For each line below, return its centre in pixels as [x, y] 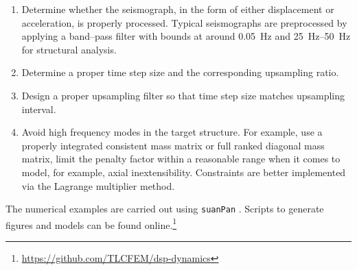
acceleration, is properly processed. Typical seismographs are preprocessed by [184, 22]
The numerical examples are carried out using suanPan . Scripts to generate [165, 209]
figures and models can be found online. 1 [91, 223]
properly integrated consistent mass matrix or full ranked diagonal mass [173, 145]
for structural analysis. [69, 49]
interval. [39, 109]
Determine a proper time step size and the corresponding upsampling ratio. [180, 72]
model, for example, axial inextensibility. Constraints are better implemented [184, 172]
